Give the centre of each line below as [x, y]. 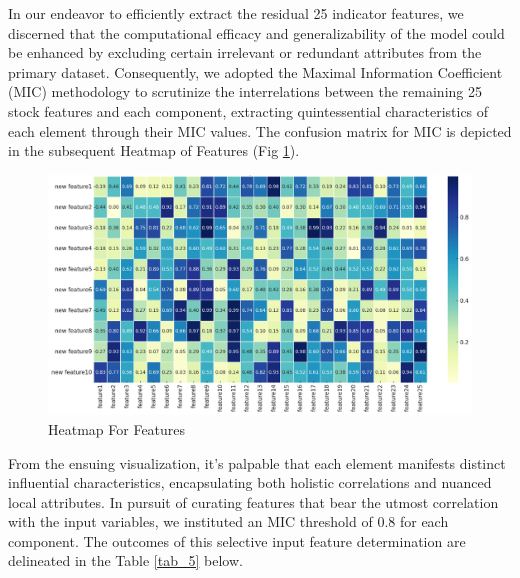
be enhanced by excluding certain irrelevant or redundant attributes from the [245, 52]
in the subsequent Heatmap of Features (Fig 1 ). [154, 150]
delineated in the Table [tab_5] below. [125, 560]
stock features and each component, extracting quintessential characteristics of [248, 110]
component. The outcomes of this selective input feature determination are [237, 540]
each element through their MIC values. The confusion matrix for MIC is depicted [260, 130]
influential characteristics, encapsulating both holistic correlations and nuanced [250, 482]
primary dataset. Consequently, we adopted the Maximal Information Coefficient [255, 71]
